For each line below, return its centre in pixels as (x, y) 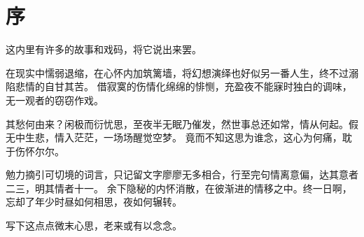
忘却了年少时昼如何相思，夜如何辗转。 (94, 202)
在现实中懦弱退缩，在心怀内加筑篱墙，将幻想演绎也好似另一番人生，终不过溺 (182, 72)
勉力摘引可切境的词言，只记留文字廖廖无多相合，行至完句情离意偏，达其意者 (182, 174)
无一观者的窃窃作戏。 (55, 100)
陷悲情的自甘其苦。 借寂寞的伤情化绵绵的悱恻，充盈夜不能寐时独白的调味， (179, 86)
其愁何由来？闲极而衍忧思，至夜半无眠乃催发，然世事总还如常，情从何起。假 (182, 123)
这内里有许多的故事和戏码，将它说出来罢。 (104, 49)
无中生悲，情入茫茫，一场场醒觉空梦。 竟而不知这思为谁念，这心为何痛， (174, 137)
